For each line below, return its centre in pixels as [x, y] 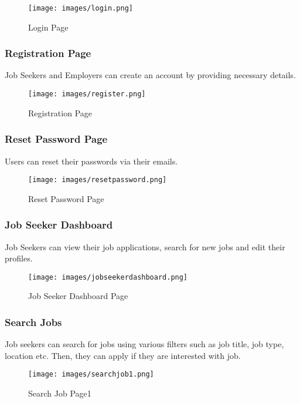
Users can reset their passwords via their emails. [91, 161]
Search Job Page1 [60, 393]
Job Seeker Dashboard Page [78, 296]
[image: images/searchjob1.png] [91, 375]
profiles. [19, 258]
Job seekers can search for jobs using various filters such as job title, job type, [144, 344]
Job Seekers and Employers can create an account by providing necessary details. [150, 75]
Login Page [48, 27]
